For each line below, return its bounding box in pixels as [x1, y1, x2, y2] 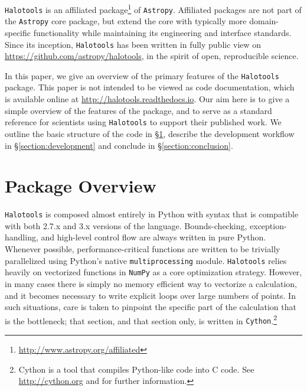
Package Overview [5, 174, 156, 198]
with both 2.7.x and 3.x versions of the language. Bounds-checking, [5, 219, 247, 232]
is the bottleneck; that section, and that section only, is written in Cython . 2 [5, 312, 277, 327]
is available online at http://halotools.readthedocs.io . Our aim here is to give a [5, 93, 290, 105]
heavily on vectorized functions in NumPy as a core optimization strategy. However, [5, 266, 302, 278]
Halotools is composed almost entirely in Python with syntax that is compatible [5, 208, 299, 220]
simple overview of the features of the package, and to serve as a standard [5, 104, 272, 116]
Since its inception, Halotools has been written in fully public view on [5, 38, 262, 50]
